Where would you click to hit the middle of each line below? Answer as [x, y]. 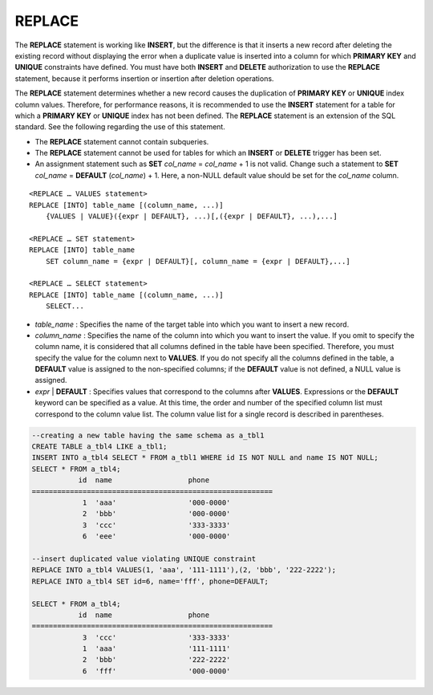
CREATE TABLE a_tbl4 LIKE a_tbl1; [99, 447]
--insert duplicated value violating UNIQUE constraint [144, 559]
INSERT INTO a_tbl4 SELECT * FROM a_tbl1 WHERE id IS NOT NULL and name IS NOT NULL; [205, 458]
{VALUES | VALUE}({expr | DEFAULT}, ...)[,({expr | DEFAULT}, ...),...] [192, 216]
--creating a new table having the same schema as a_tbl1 [148, 435]
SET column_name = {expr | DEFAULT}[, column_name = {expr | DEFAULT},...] [198, 261]
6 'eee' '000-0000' [156, 536]
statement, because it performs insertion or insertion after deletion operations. [144, 78]
